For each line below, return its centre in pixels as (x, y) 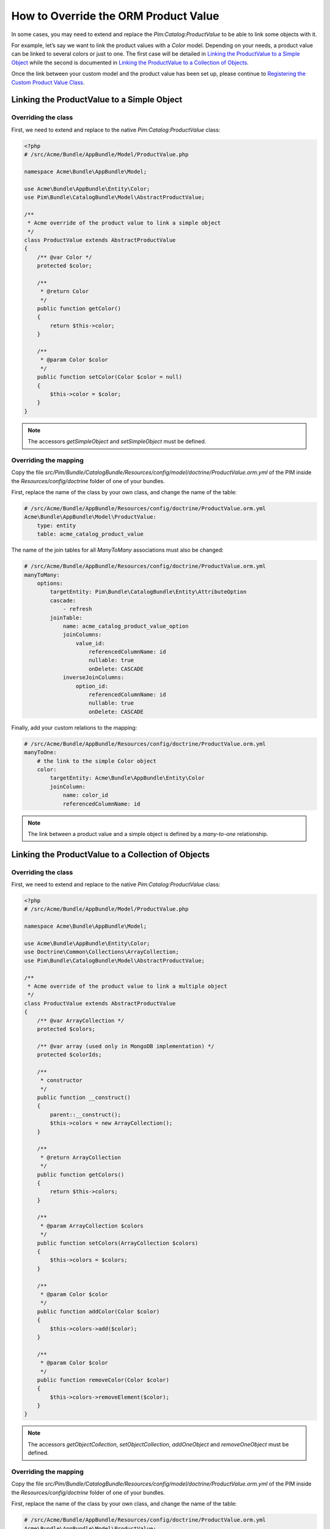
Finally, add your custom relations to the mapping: (74, 727)
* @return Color (64, 291)
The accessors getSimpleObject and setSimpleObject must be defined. (117, 442)
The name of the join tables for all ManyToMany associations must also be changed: (117, 550)
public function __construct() (84, 1098)
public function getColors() (81, 1175)
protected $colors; (66, 1029)
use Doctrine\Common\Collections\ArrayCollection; (102, 952)
